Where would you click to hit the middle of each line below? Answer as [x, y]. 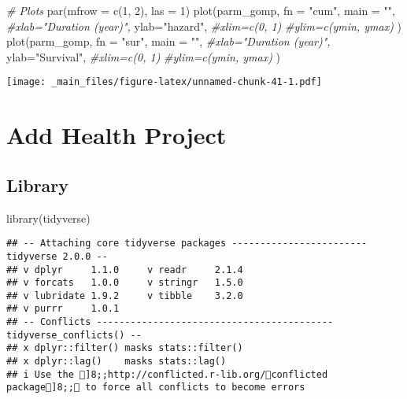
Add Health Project [117, 135]
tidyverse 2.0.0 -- [57, 256]
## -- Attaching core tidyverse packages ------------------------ [187, 244]
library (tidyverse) [48, 218]
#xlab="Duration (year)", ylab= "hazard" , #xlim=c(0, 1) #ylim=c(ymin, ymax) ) [204, 26]
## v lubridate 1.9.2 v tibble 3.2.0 [125, 296]
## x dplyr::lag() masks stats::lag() [117, 362]
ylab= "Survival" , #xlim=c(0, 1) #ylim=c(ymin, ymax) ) [144, 56]
